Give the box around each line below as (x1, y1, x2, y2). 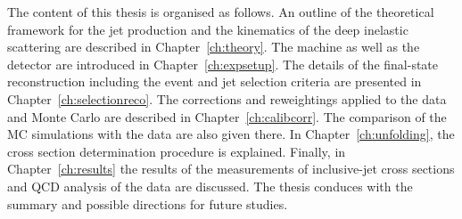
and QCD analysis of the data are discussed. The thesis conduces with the (7, 176, 413, 195)
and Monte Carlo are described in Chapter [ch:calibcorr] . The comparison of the (7, 107, 447, 126)
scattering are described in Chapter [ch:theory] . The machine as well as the (7, 37, 420, 56)
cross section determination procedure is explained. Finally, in (7, 142, 346, 160)
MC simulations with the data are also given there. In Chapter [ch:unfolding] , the (7, 125, 455, 143)
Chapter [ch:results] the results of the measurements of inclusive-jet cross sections (7, 159, 455, 178)
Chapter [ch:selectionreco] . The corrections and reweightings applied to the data (7, 89, 447, 108)
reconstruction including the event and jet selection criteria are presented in (7, 72, 422, 91)
